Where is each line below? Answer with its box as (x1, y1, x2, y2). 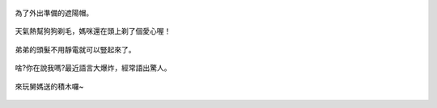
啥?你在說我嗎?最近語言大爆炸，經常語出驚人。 (15, 63, 172, 73)
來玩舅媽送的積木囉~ (15, 81, 84, 91)
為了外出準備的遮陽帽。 (15, 8, 93, 18)
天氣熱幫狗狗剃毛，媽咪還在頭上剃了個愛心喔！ (15, 27, 172, 36)
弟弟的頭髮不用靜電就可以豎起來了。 (15, 44, 136, 54)
